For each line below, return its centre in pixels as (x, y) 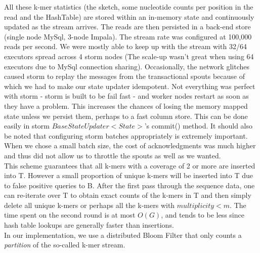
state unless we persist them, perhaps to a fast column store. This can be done (126, 116)
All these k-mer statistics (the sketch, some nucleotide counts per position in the (129, 7)
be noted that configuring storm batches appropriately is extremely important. (126, 135)
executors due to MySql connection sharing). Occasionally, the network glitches (127, 66)
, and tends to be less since (203, 215)
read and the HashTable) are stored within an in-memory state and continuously (129, 16)
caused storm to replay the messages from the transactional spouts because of (125, 76)
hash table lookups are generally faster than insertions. (89, 225)
